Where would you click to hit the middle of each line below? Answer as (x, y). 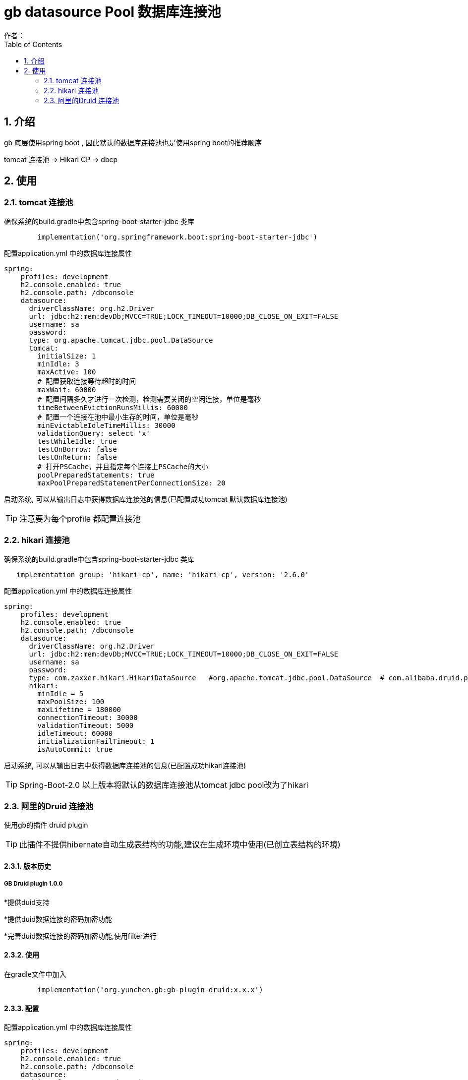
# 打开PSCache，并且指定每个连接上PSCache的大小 (123, 466)
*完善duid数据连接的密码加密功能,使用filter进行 (80, 936)
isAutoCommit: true (75, 749)
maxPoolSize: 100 (71, 701)
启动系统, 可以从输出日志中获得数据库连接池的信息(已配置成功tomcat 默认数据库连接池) (146, 499)
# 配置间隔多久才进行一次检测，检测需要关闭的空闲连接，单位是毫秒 (149, 399)
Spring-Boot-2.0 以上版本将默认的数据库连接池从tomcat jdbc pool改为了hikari (164, 785)
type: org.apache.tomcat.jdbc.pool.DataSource (121, 340)
